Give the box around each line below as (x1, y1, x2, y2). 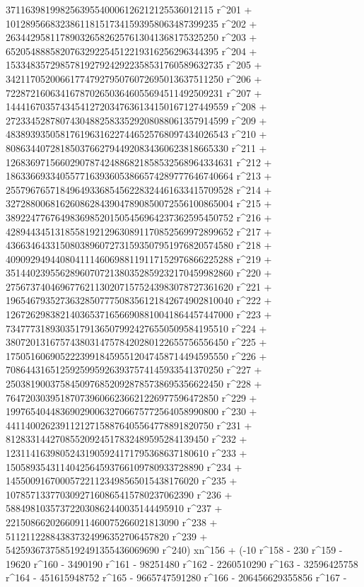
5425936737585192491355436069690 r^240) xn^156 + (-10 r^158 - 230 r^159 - (6, 542, 343, 557)
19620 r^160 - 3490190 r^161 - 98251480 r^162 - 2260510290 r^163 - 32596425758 (6, 556, 358, 571)
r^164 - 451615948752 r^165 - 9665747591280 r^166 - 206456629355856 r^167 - (6, 570, 347, 585)
